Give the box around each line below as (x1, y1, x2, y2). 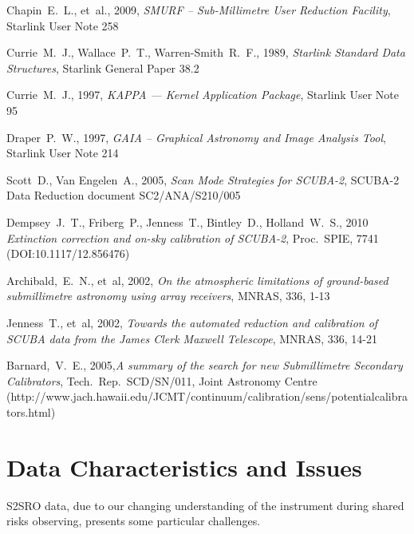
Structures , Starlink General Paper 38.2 (6, 59, 199, 76)
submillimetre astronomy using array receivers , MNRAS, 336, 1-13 (6, 287, 330, 304)
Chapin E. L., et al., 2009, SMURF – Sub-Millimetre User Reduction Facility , (6, 2, 391, 18)
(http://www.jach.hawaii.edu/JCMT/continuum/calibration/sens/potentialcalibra (6, 388, 408, 405)
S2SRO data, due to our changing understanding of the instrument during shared (6, 496, 404, 513)
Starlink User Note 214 (6, 144, 119, 161)
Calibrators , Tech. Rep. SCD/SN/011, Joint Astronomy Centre (6, 372, 317, 389)
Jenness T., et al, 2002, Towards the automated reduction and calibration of (6, 314, 378, 330)
